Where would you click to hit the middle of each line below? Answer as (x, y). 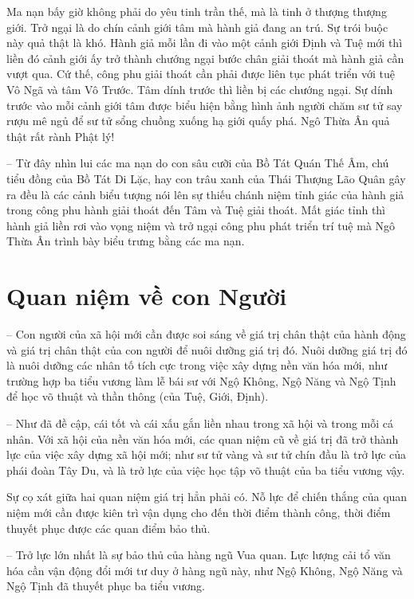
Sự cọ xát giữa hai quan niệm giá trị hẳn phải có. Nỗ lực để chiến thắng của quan (207, 497)
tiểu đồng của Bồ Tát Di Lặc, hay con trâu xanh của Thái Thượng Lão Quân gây (206, 178)
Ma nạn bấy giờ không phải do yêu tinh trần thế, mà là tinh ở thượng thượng (197, 11)
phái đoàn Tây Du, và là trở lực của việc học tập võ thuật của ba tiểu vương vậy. (206, 470)
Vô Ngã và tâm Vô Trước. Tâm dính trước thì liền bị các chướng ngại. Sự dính (200, 89)
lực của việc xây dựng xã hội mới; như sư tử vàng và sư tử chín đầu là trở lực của (207, 454)
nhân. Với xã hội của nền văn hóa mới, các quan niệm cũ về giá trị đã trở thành (203, 438)
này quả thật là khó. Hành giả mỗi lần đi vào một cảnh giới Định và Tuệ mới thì (205, 43)
